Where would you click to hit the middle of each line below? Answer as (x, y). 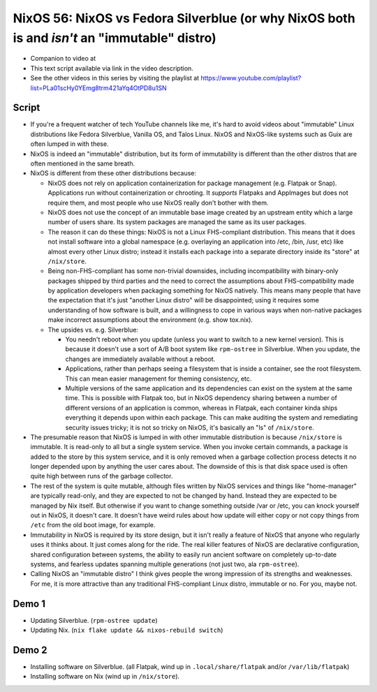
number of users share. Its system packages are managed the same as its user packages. (177, 222)
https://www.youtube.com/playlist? (251, 78)
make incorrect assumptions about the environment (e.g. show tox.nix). (150, 320)
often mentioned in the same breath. (83, 163)
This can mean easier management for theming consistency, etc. (158, 378)
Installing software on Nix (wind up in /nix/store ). (105, 677)
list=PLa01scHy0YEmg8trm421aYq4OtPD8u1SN (98, 88)
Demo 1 (29, 604)
